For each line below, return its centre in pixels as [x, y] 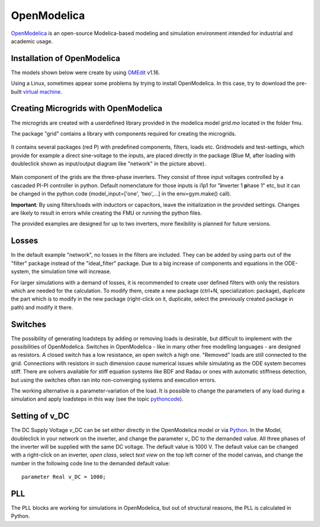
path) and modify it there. [42, 307]
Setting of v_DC [40, 416]
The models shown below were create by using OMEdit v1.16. [85, 72]
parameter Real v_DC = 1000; [64, 477]
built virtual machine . [36, 91]
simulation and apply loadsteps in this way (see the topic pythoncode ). [97, 399]
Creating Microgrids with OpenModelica [87, 109]
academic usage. [32, 41]
